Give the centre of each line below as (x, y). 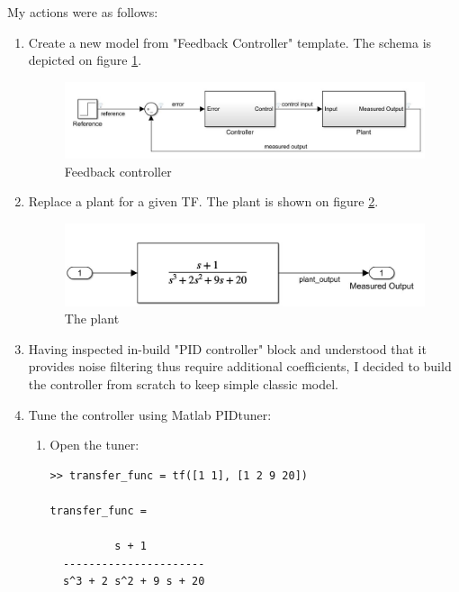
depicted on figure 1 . (85, 60)
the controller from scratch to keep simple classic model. (183, 383)
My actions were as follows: (83, 12)
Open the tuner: (94, 445)
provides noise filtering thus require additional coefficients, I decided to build (240, 366)
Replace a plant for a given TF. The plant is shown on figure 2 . (203, 201)
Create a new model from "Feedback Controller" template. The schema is (230, 42)
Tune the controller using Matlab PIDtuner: (150, 414)
